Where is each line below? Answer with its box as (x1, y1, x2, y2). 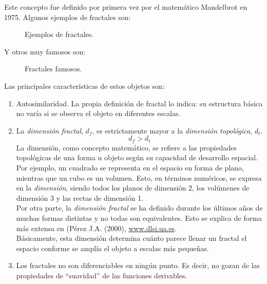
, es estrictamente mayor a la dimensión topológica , (92, 125, 253, 136)
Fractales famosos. (25, 63, 82, 74)
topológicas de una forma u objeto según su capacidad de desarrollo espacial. (16, 152, 258, 163)
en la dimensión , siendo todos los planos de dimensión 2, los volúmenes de (16, 182, 250, 193)
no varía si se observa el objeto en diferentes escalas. (16, 108, 181, 119)
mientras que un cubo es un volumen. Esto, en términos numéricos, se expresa (16, 172, 262, 183)
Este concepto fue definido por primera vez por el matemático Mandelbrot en (4, 2, 247, 12)
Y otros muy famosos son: (4, 46, 86, 56)
